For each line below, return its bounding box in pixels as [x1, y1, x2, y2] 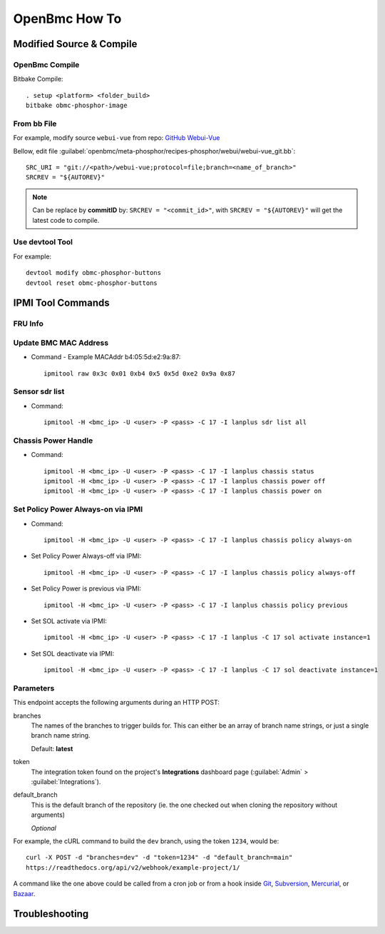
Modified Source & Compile [13, 38, 138, 50]
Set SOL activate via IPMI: [31, 616, 107, 625]
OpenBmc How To [13, 11, 122, 26]
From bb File [13, 119, 57, 129]
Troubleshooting [13, 908, 89, 920]
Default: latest [31, 744, 73, 753]
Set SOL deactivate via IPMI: [31, 649, 115, 658]
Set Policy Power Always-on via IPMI [13, 504, 143, 514]
